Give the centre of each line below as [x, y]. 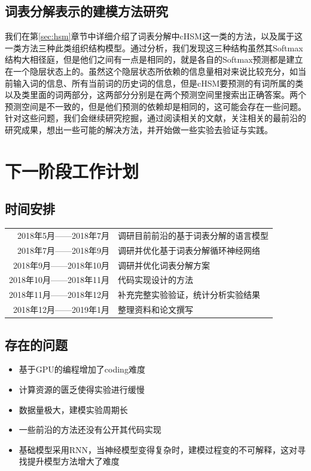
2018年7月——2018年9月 [63, 250]
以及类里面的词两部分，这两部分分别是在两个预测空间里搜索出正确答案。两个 [155, 95]
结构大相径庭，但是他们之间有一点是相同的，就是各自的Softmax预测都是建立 [154, 59]
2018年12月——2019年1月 [61, 310]
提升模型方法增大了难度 [73, 461]
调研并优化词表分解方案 [164, 265]
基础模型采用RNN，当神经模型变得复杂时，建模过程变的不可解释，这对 [158, 449]
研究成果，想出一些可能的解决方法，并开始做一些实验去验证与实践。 [139, 129]
